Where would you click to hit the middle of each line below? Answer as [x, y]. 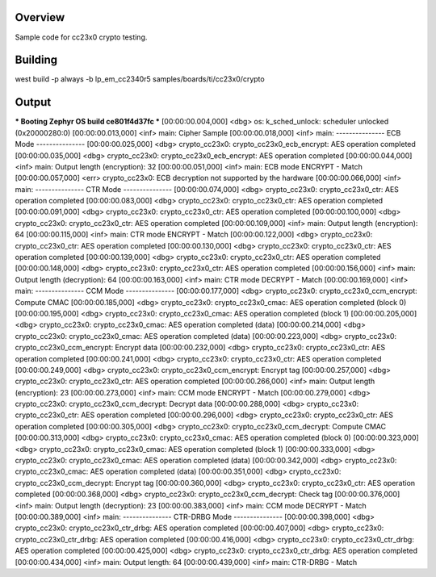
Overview [40, 17]
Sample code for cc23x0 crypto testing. [81, 37]
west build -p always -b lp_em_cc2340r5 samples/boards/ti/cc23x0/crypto [140, 79]
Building [36, 60]
